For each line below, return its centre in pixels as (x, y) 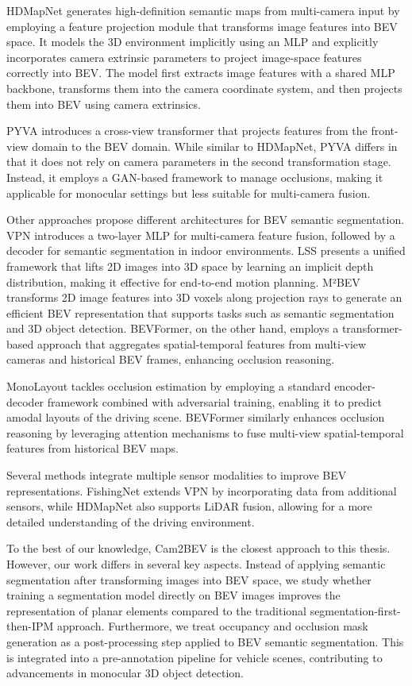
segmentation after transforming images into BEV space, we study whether (189, 579)
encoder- (355, 386)
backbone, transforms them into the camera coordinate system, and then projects (204, 88)
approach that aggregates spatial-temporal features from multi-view (202, 343)
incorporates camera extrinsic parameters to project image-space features (184, 57)
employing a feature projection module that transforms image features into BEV (202, 26)
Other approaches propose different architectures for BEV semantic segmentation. (206, 220)
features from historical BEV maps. (92, 448)
